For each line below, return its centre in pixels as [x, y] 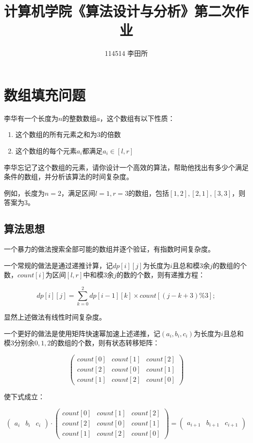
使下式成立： [24, 397]
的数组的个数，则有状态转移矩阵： [105, 343]
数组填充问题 [45, 94]
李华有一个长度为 [31, 118]
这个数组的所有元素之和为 [56, 134]
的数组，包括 [149, 193]
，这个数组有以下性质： [137, 118]
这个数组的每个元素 [46, 151]
